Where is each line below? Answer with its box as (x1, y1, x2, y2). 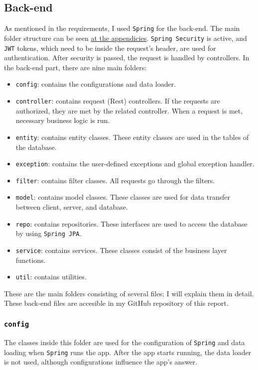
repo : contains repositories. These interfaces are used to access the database (15, 218, 248, 229)
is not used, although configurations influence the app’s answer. (4, 357, 198, 367)
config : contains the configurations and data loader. (15, 79, 176, 89)
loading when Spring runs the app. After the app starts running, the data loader (4, 347, 252, 357)
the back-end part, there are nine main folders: (4, 62, 147, 72)
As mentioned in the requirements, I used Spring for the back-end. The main (4, 23, 240, 33)
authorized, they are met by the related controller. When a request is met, (15, 105, 243, 116)
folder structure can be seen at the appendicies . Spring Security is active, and (4, 32, 247, 43)
